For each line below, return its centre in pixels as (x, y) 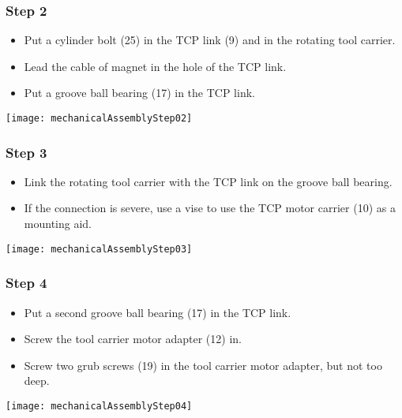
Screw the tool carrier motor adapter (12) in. (133, 339)
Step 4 (26, 283)
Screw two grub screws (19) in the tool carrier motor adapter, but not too (203, 365)
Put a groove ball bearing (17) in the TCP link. (139, 93)
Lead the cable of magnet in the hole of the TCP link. (155, 66)
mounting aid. (58, 224)
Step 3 (26, 152)
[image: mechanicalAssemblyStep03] (99, 249)
